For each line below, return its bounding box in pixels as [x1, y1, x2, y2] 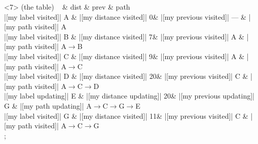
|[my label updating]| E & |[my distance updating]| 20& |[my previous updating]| [4, 90, 254, 101]
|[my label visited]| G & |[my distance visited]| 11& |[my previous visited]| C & [4, 110, 248, 121]
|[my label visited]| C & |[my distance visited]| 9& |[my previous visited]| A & [4, 51, 245, 61]
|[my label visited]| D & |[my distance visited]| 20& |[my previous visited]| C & [4, 71, 248, 81]
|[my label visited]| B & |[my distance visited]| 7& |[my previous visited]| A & [4, 31, 244, 41]
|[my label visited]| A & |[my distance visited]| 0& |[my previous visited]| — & [4, 11, 246, 22]
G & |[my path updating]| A [4, 100, 92, 111]
